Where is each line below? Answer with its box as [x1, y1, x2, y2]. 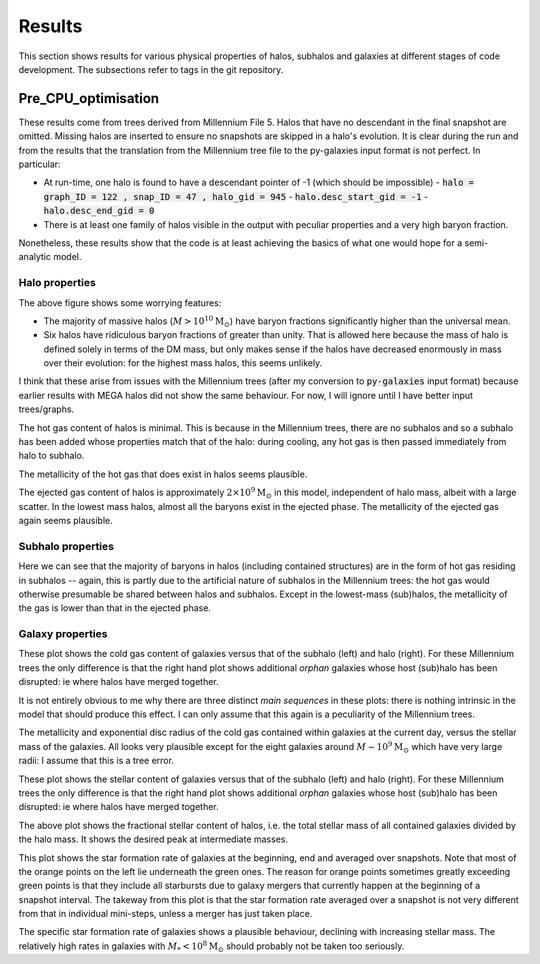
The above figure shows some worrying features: [18, 296, 222, 309]
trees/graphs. [18, 403, 75, 415]
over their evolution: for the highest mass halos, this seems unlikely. [43, 357, 323, 369]
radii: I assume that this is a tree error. [18, 755, 175, 767]
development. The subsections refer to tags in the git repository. [18, 63, 284, 75]
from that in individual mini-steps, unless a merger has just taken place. [18, 908, 313, 920]
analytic [18, 251, 52, 263]
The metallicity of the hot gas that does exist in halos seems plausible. [18, 468, 308, 480]
